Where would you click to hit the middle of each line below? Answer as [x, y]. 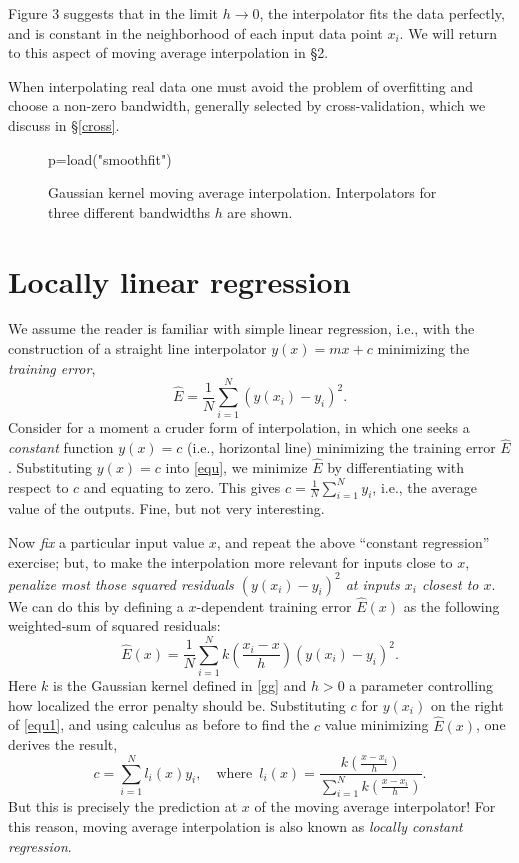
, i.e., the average [424, 486]
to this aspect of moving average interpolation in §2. [168, 52]
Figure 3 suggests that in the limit [113, 13]
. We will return [448, 32]
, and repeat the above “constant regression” [353, 541]
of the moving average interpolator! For [375, 806]
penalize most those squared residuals [121, 583]
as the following [451, 605]
